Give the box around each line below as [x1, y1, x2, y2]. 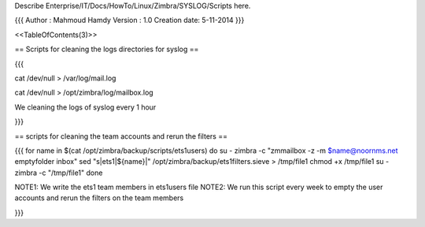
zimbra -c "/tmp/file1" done [14, 168, 103, 177]
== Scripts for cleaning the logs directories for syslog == [14, 44, 199, 54]
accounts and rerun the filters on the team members [14, 193, 184, 203]
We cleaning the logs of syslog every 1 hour [14, 102, 157, 112]
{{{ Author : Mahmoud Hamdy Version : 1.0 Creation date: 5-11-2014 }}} [14, 16, 245, 25]
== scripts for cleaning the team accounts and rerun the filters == [14, 131, 228, 141]
